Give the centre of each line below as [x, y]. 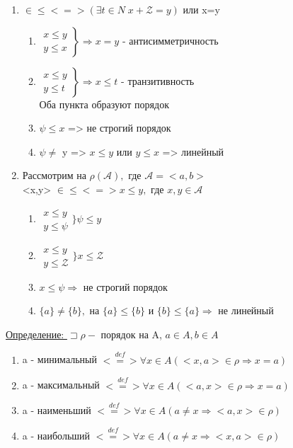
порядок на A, [131, 334]
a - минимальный [59, 359]
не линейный [246, 310]
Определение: [35, 334]
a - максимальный [61, 385]
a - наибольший [56, 436]
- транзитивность [158, 80]
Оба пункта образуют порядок [104, 104]
